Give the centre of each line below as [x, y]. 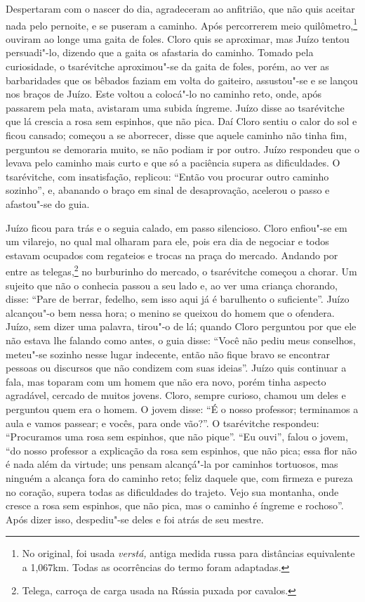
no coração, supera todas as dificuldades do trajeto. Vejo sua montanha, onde [172, 491]
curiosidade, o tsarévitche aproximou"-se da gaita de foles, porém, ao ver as [167, 66]
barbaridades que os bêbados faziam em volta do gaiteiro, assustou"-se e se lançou [182, 80]
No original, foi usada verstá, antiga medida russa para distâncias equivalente [188, 553]
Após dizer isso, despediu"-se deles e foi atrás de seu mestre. [135, 519]
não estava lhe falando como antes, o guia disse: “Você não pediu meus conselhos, [181, 340]
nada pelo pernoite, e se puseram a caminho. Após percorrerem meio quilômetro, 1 [181, 24]
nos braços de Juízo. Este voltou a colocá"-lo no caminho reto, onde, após [164, 94]
